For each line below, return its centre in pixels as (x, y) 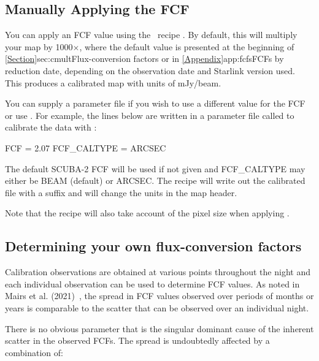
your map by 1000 (39, 46)
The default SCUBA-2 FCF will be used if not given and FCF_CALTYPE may (155, 168)
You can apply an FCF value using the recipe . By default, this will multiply (151, 35)
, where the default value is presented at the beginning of (187, 46)
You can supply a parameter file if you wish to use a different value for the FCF (155, 103)
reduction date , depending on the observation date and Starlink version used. (150, 70)
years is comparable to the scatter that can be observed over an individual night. (157, 307)
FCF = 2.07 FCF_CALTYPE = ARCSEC (86, 147)
